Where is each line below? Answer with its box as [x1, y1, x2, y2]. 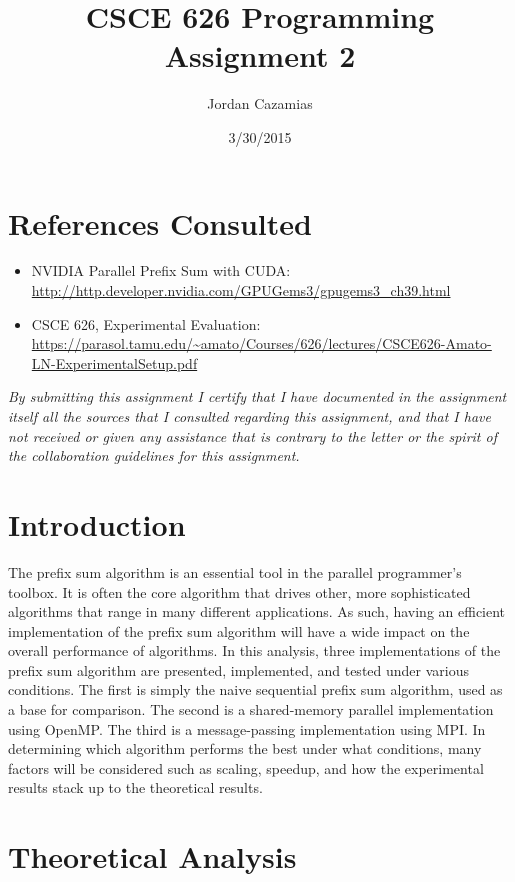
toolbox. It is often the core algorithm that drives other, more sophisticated [8, 581, 471, 602]
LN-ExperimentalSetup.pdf [31, 352, 198, 373]
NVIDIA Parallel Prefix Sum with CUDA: [31, 260, 291, 281]
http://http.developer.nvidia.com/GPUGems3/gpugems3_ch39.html [31, 280, 451, 301]
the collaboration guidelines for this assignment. [8, 445, 300, 466]
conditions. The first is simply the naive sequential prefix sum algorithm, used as [8, 679, 503, 700]
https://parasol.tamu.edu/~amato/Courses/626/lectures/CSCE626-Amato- [31, 333, 492, 354]
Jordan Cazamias [207, 93, 313, 114]
